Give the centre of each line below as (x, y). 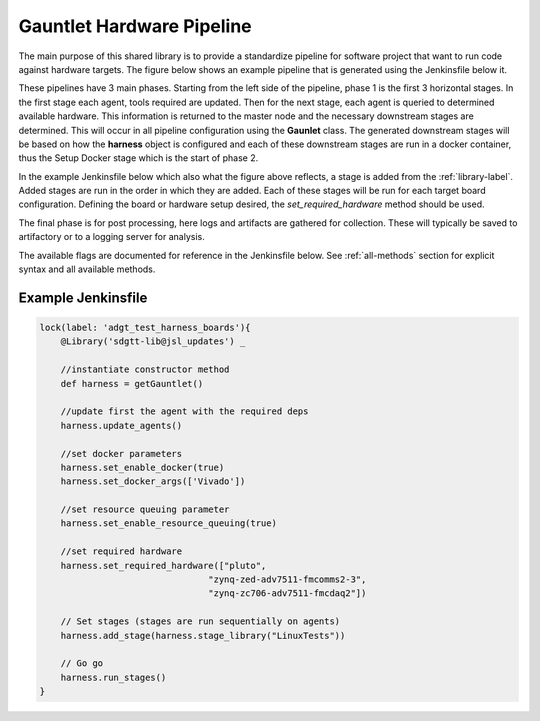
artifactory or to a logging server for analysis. (111, 237)
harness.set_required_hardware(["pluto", (163, 565)
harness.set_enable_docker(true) (142, 467)
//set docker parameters (121, 453)
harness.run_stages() (113, 677)
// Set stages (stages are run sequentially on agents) (200, 621)
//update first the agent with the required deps (184, 411)
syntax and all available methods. (87, 269)
